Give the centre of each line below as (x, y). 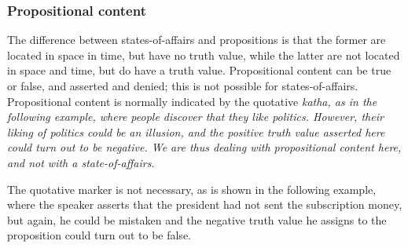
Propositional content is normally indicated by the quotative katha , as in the (192, 101)
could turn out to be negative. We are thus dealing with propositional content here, (204, 147)
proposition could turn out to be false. (99, 235)
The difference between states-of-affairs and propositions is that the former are (197, 40)
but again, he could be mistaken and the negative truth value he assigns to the (197, 219)
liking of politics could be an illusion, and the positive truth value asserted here (196, 131)
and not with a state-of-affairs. (81, 162)
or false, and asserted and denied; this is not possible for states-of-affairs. (183, 86)
